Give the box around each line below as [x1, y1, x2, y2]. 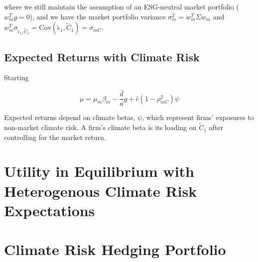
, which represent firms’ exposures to [142, 112, 254, 123]
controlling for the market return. [4, 131, 106, 142]
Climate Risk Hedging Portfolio [4, 239, 226, 260]
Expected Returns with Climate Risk [4, 49, 200, 64]
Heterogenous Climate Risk [4, 180, 197, 201]
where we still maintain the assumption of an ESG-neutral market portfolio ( [4, 1, 239, 11]
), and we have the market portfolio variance [29, 11, 166, 21]
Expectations [4, 200, 95, 220]
